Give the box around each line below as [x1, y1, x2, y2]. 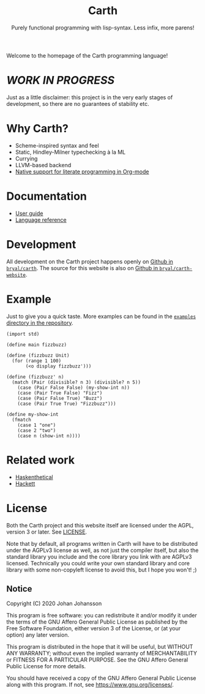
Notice [6, 583, 32, 594]
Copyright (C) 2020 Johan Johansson [6, 600, 102, 607]
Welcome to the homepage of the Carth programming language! [6, 51, 168, 59]
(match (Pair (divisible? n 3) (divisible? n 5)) [12, 379, 141, 385]
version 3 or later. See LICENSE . [6, 528, 88, 535]
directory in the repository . [6, 319, 73, 326]
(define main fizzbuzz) [6, 341, 67, 348]
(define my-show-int [6, 411, 59, 417]
